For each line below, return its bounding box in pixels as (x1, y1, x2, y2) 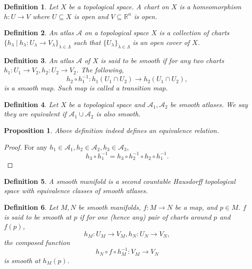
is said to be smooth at (4, 211, 71, 222)
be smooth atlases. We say (170, 99, 248, 109)
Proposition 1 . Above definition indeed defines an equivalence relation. (4, 125, 219, 135)
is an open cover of (133, 37, 190, 47)
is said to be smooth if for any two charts (100, 55, 224, 65)
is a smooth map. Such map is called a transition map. (4, 83, 168, 93)
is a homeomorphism (179, 1, 241, 11)
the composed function (4, 237, 70, 247)
